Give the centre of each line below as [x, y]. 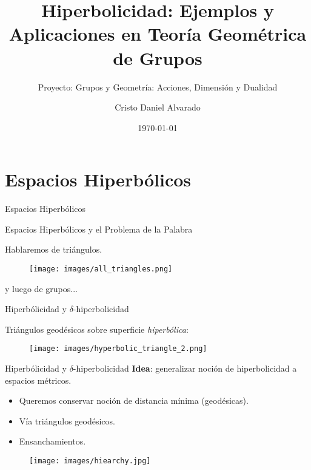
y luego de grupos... [41, 288]
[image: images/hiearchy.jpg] [90, 461]
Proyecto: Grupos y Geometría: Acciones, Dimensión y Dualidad [158, 87]
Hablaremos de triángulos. [54, 249]
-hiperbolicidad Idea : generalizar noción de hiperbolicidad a [185, 368]
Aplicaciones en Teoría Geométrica [158, 34]
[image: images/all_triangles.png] [101, 269]
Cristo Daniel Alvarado [158, 107]
